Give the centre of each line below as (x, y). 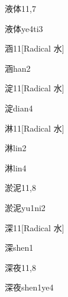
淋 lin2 (16, 148)
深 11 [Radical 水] (35, 227)
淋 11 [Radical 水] (35, 128)
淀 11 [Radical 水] (35, 88)
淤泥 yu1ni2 (25, 207)
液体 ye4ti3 (24, 28)
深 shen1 (19, 247)
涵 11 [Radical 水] (35, 48)
